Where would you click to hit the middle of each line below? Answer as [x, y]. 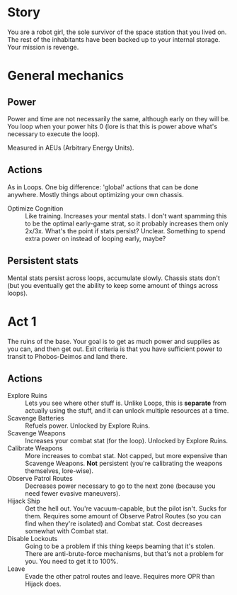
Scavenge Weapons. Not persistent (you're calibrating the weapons [124, 463]
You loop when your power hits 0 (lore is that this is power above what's [112, 126]
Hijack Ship [24, 501]
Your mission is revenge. [43, 47]
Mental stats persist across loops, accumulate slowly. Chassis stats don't [114, 278]
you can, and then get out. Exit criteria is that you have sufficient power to [115, 349]
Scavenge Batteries [36, 418]
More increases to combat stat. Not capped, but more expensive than [126, 456]
